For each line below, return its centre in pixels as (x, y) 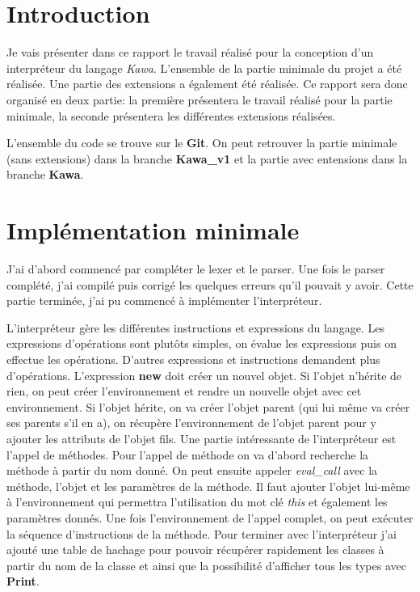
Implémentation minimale (153, 230)
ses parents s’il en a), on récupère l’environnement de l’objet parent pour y (191, 423)
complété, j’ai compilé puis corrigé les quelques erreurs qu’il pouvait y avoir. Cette (210, 284)
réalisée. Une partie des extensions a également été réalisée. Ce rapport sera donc (207, 84)
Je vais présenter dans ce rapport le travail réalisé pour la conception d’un (190, 52)
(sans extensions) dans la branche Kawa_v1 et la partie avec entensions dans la (207, 158)
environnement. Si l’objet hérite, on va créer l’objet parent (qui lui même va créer (208, 406)
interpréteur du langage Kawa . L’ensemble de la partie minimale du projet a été (204, 68)
